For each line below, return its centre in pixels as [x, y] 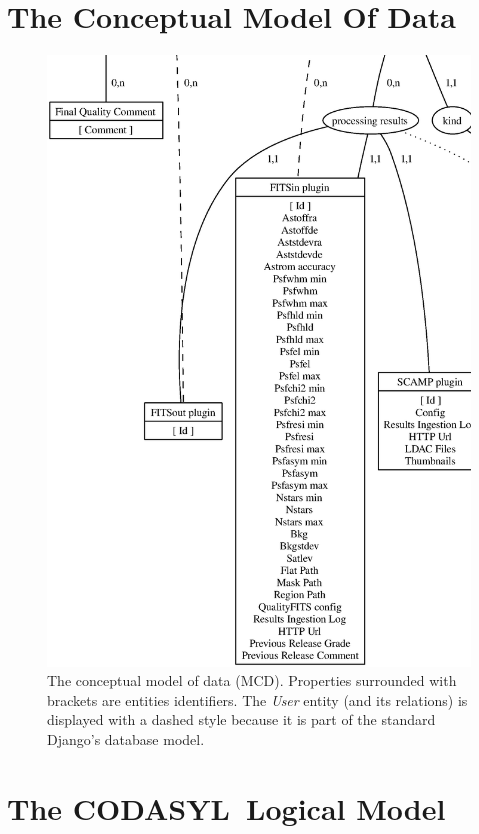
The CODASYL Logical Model [226, 807]
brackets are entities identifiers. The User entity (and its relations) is [257, 699]
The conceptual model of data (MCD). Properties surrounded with [252, 680]
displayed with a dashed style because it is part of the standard [241, 719]
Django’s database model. [126, 739]
